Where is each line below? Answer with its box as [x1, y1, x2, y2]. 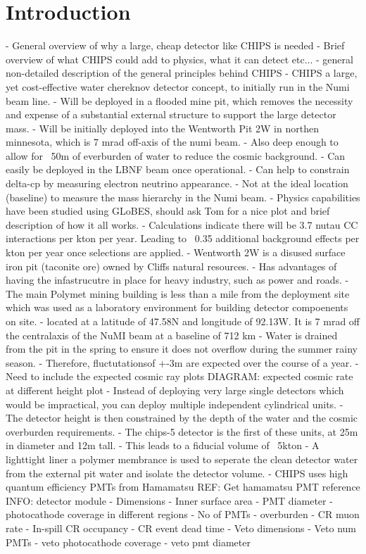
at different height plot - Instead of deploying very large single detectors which [6, 382, 344, 397]
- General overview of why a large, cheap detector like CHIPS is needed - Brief [6, 38, 345, 53]
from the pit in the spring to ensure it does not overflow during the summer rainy [6, 341, 358, 356]
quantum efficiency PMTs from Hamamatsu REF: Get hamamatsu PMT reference [6, 479, 360, 494]
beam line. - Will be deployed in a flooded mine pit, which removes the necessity [6, 93, 353, 108]
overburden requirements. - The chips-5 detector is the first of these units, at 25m [6, 424, 358, 439]
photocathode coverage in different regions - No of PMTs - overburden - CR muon [6, 507, 360, 522]
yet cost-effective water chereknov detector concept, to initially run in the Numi [6, 79, 350, 94]
